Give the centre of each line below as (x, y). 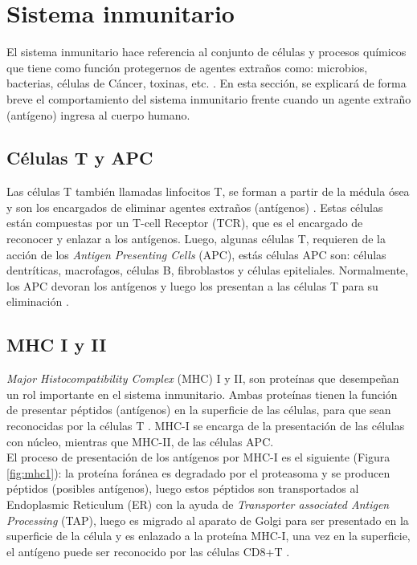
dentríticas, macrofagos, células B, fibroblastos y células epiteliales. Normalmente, (208, 270)
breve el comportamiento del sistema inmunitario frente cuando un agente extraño (209, 98)
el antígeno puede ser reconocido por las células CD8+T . (148, 551)
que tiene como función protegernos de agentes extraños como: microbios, (187, 67)
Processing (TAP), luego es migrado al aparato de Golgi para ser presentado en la (208, 520)
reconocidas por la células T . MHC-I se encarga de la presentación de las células (206, 426)
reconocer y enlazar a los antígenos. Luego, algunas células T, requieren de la (196, 239)
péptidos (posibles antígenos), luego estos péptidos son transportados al (183, 488)
